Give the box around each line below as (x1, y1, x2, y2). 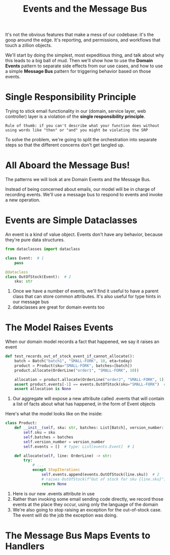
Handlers (5, 540, 45, 552)
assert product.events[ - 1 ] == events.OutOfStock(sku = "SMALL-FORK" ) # (14, 381, 166, 387)
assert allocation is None (14, 387, 71, 392)
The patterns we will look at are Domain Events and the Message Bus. (5, 177, 151, 183)
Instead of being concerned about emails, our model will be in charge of (5, 186, 156, 192)
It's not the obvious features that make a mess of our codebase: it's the (5, 31, 154, 38)
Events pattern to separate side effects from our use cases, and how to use (5, 63, 163, 69)
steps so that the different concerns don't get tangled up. (5, 142, 125, 148)
